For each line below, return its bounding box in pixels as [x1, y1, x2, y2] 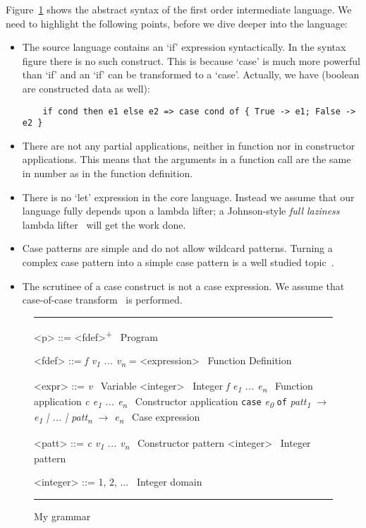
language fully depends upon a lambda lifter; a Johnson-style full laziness [22, 203, 340, 218]
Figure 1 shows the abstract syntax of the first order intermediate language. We [6, 2, 352, 16]
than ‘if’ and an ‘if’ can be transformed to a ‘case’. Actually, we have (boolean [22, 67, 360, 82]
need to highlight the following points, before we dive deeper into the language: [6, 16, 348, 30]
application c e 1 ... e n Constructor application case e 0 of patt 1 [34, 394, 311, 411]
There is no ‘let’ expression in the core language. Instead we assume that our [22, 189, 355, 204]
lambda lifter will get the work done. [22, 217, 186, 232]
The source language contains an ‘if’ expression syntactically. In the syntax [22, 40, 346, 54]
